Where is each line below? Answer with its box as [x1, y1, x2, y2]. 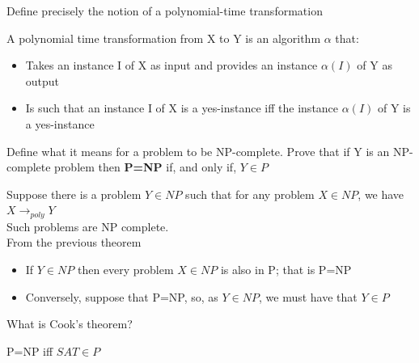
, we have [358, 185, 404, 202]
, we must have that [258, 288, 358, 305]
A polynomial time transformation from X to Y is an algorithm [6, 29, 321, 46]
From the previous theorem [6, 234, 142, 251]
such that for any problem [185, 185, 315, 202]
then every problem [77, 260, 174, 277]
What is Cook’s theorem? [6, 315, 133, 332]
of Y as [357, 57, 392, 74]
